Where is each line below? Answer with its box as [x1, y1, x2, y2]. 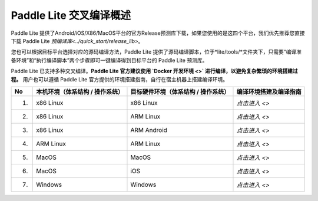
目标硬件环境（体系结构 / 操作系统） [130, 87, 230, 95]
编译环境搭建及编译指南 [236, 87, 302, 95]
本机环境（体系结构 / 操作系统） [36, 87, 124, 95]
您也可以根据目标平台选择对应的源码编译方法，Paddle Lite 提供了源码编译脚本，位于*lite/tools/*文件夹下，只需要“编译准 [11, 48, 302, 55]
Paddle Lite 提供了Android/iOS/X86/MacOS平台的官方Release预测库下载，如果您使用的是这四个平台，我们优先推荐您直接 [11, 29, 306, 37]
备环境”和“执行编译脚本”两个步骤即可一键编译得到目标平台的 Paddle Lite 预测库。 [11, 57, 208, 64]
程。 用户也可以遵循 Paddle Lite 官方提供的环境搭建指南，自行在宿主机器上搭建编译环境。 [11, 75, 228, 83]
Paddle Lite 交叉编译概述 [11, 9, 131, 22]
